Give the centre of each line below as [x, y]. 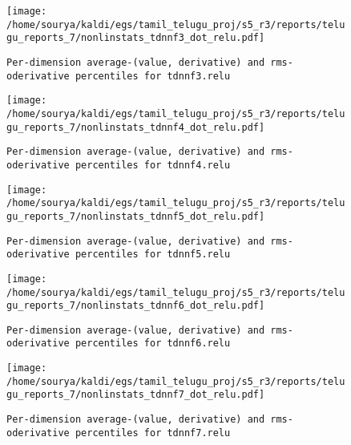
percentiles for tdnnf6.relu [153, 344]
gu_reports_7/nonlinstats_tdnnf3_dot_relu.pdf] [136, 38]
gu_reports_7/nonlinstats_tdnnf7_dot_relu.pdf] [136, 395]
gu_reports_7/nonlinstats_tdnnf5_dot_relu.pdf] [136, 216]
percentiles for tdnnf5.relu [153, 255]
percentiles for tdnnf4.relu [153, 165]
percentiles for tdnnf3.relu [153, 76]
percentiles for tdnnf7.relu [153, 433]
